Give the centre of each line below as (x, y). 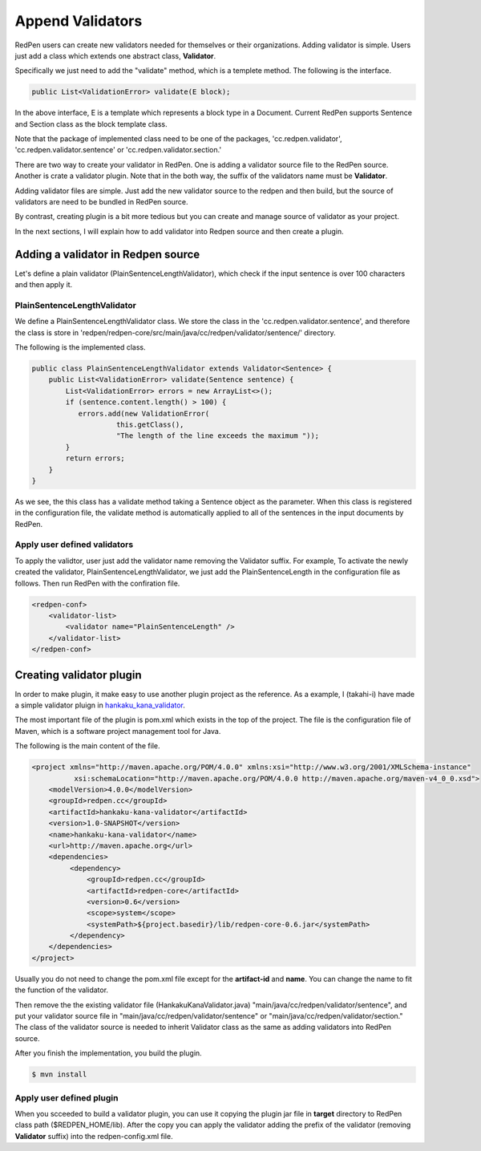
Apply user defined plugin (67, 1097)
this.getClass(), (150, 424)
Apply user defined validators (74, 545)
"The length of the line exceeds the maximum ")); (218, 436)
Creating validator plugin (78, 675)
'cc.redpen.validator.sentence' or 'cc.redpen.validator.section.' (118, 150)
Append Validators (79, 21)
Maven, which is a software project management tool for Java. (118, 731)
